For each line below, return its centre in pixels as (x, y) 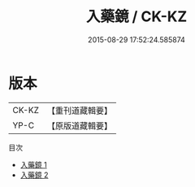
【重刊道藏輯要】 (79, 111)
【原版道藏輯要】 (79, 125)
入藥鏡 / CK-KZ (136, 17)
